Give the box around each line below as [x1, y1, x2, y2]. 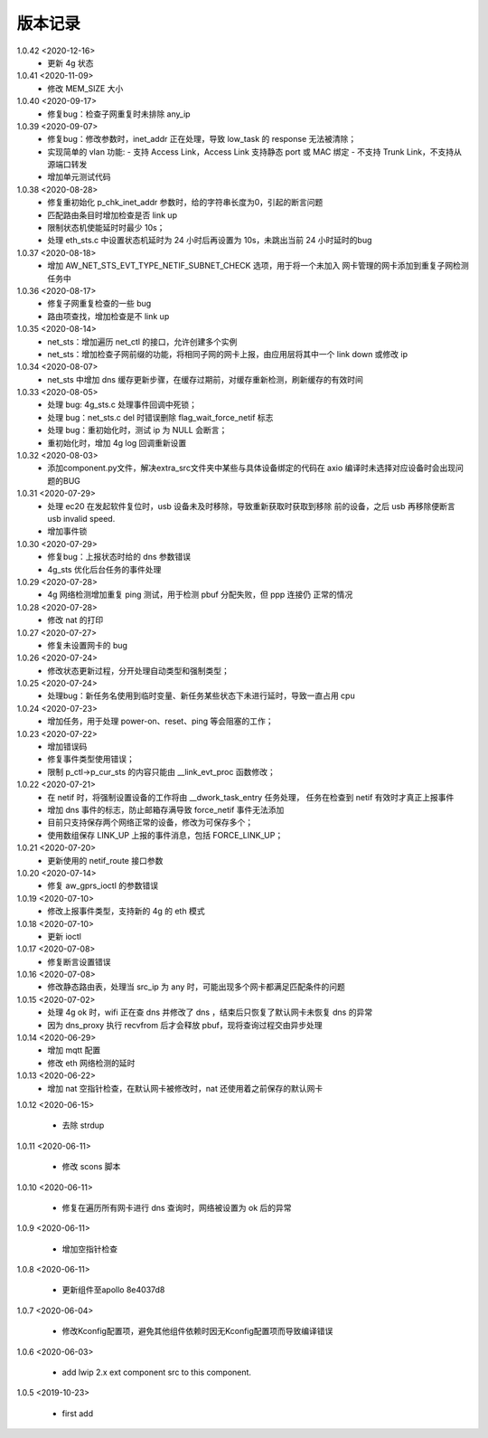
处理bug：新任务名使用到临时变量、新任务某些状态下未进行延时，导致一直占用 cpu [47, 690, 356, 701]
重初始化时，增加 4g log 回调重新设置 [47, 437, 187, 448]
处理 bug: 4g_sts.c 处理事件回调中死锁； [47, 399, 198, 411]
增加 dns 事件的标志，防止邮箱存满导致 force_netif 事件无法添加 [47, 804, 285, 815]
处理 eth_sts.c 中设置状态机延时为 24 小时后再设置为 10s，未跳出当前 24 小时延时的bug [47, 235, 372, 246]
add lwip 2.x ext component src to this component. [61, 1367, 252, 1378]
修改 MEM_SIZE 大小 [47, 82, 124, 94]
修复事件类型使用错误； [47, 753, 135, 764]
